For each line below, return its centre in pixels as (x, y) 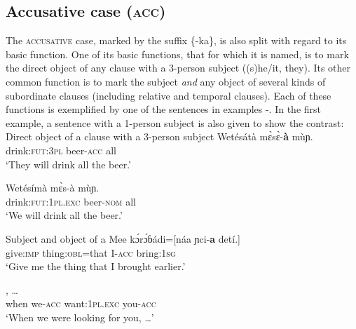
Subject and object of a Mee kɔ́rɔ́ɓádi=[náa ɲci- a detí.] (123, 238)
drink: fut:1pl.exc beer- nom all (71, 201)
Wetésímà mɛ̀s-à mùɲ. (53, 188)
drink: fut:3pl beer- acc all (61, 150)
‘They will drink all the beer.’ (68, 164)
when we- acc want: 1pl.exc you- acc (81, 303)
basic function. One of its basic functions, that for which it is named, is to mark (177, 54)
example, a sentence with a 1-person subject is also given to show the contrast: (175, 122)
